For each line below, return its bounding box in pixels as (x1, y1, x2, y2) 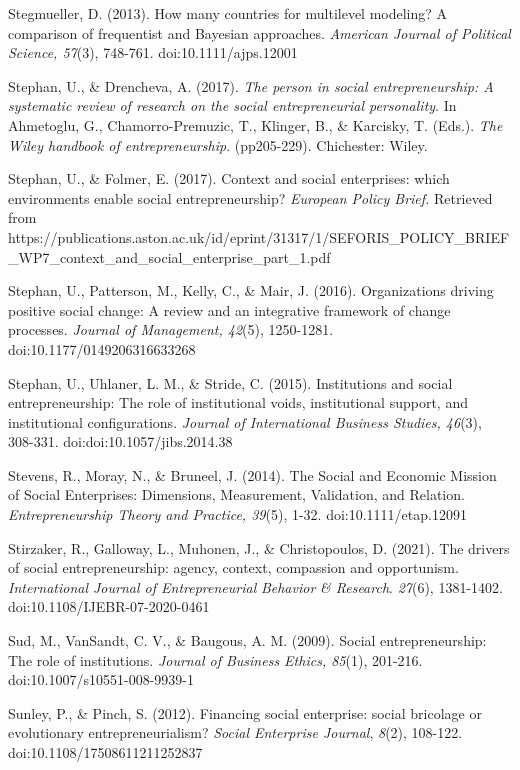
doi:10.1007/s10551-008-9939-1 (8, 669, 194, 690)
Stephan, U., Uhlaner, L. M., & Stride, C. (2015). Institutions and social (8, 372, 453, 393)
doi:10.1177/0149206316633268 (8, 338, 196, 359)
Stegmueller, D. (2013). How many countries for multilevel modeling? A (8, 3, 448, 23)
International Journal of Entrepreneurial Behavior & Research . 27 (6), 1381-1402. (8, 576, 503, 597)
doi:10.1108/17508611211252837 (8, 742, 203, 762)
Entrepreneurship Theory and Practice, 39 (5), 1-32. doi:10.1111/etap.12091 (8, 504, 467, 525)
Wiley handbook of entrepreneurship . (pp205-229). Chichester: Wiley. (8, 134, 428, 155)
